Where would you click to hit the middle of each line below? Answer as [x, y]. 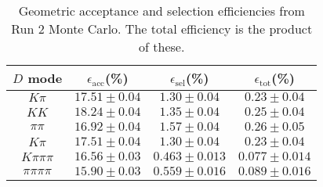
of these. [162, 47]
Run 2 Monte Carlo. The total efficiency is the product [162, 29]
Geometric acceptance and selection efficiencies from [161, 11]
